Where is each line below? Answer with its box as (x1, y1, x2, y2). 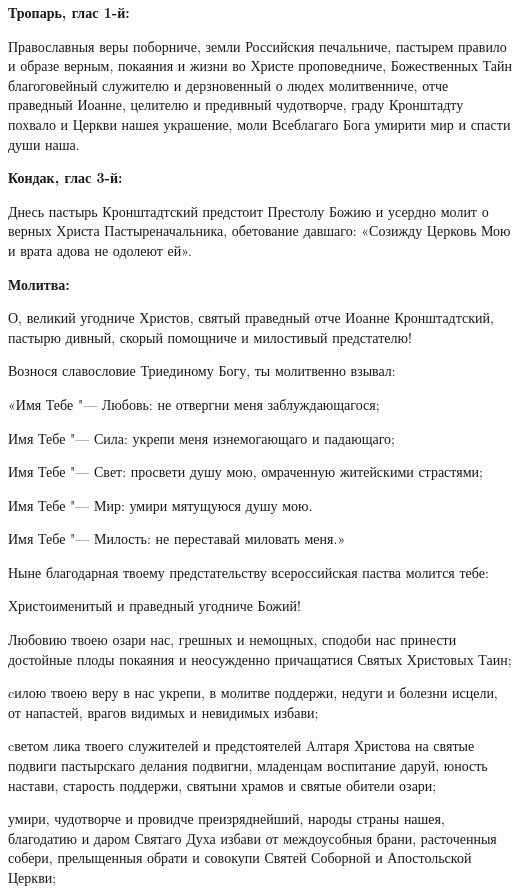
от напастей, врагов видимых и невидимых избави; (8, 701, 319, 722)
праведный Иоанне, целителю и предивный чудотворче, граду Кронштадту (8, 94, 464, 115)
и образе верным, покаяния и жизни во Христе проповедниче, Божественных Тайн (8, 55, 512, 76)
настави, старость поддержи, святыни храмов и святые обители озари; (8, 774, 437, 795)
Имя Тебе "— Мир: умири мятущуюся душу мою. (8, 494, 313, 515)
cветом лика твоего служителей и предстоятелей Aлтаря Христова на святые (8, 735, 475, 756)
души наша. (8, 133, 80, 154)
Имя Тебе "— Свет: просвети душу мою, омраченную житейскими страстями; (8, 461, 483, 482)
